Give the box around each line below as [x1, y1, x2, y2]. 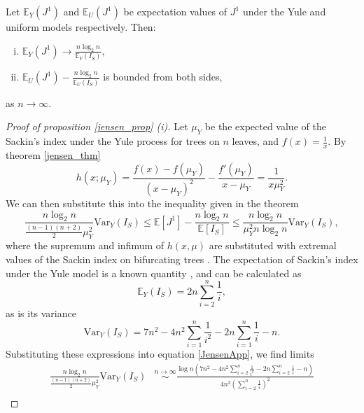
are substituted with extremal [209, 238, 337, 253]
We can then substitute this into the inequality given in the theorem [6, 195, 299, 210]
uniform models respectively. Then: [6, 20, 156, 34]
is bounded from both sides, [103, 69, 223, 84]
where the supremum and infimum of [6, 238, 164, 253]
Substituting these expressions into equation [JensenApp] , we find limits [6, 346, 314, 360]
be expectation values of [123, 4, 227, 18]
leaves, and [232, 134, 279, 148]
